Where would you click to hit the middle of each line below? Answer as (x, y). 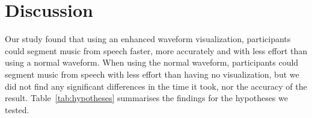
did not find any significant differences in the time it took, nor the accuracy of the (156, 86)
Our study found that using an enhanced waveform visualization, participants (148, 39)
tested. (17, 109)
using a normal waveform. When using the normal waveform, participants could (152, 62)
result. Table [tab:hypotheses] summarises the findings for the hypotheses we (146, 98)
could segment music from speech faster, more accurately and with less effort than (156, 50)
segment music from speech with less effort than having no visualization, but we (152, 74)
